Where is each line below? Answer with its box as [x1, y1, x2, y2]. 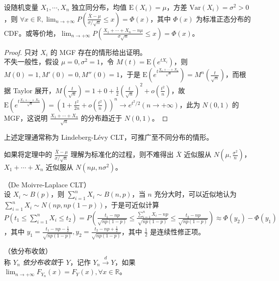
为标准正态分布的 [196, 13, 251, 24]
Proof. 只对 [4, 47, 38, 57]
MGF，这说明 [4, 112, 48, 123]
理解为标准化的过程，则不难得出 [71, 149, 174, 159]
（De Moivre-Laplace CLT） [4, 179, 91, 189]
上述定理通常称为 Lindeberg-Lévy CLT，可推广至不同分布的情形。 [4, 131, 213, 142]
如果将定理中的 [4, 149, 52, 159]
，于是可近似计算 [104, 200, 159, 210]
